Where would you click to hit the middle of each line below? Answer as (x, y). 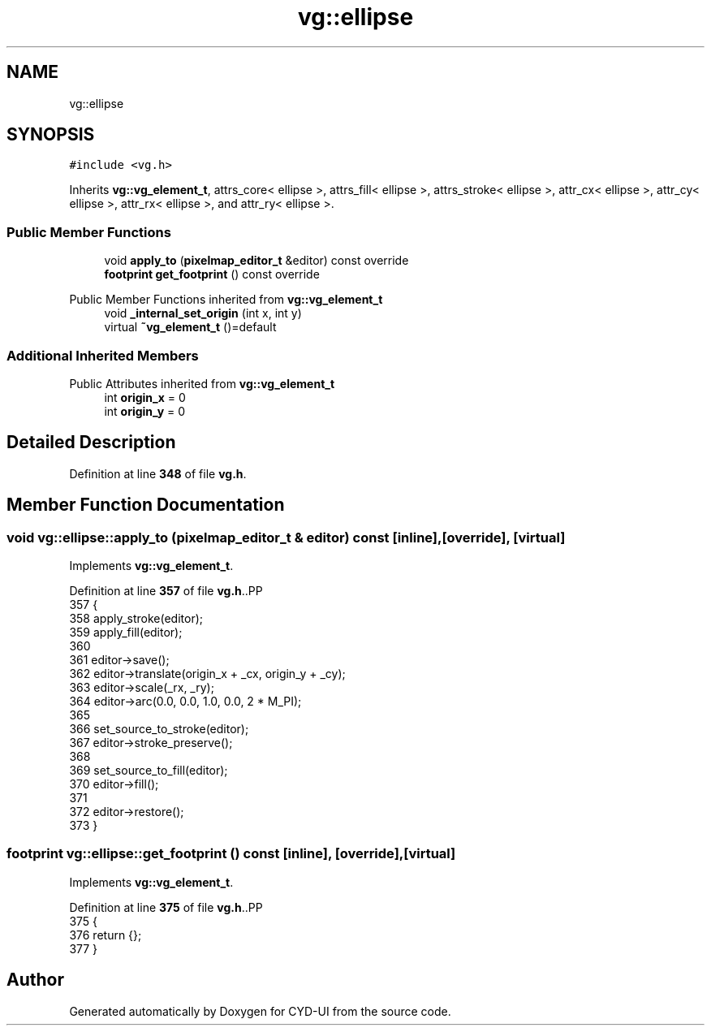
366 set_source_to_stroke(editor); (159, 729)
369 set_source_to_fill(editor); (149, 770)
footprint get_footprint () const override (212, 274)
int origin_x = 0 (145, 397)
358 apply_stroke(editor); (136, 618)
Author (35, 980)
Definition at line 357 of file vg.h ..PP (166, 591)
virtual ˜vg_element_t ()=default (190, 327)
